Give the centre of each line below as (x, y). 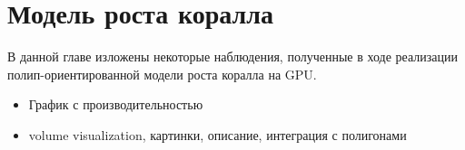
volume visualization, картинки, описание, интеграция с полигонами (218, 134)
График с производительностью (116, 104)
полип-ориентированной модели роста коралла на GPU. (162, 74)
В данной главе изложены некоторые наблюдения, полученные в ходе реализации (232, 56)
